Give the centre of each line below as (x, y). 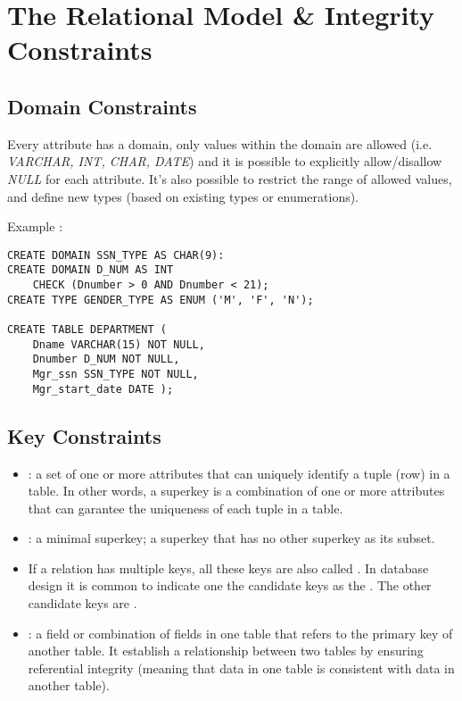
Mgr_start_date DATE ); (103, 389)
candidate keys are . (82, 603)
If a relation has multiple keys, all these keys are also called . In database (228, 567)
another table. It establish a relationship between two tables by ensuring (226, 651)
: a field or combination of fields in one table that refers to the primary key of (240, 633)
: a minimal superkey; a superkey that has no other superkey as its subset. (231, 538)
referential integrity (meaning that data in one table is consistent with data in (241, 668)
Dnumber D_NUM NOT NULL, (106, 359)
